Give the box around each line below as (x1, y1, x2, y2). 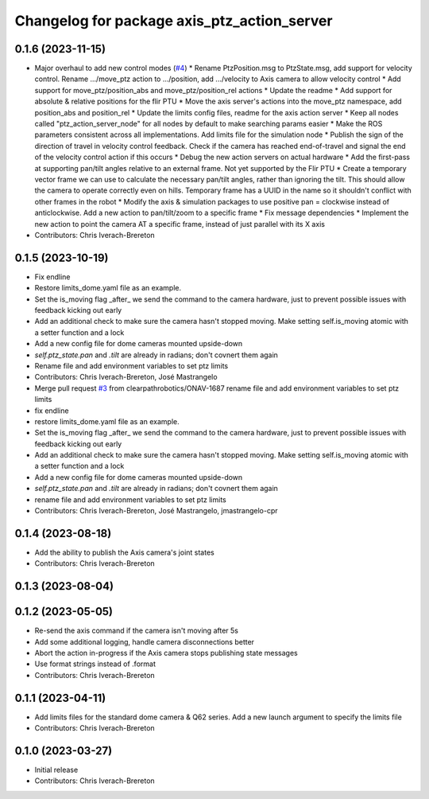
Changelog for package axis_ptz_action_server (14, 12, 333, 29)
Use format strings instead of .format (34, 659, 157, 668)
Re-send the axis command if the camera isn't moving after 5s (34, 626, 238, 636)
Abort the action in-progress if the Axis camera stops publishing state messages (34, 649, 298, 658)
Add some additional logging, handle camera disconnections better (34, 637, 254, 646)
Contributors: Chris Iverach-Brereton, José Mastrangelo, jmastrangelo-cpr (34, 506, 278, 516)
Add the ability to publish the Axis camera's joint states (34, 548, 214, 557)
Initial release (34, 765, 79, 775)
